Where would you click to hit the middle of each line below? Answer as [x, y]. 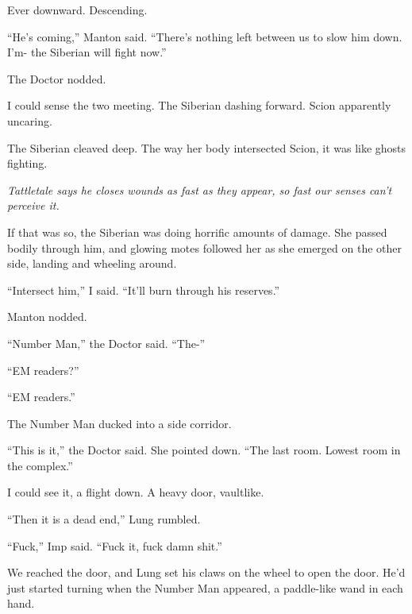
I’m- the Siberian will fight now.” [87, 52]
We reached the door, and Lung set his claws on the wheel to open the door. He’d [206, 572]
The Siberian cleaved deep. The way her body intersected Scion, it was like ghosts [207, 147]
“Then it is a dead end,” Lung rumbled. [104, 519]
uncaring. [30, 120]
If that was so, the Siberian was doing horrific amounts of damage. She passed [197, 232]
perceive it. [33, 205]
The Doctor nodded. [57, 78]
